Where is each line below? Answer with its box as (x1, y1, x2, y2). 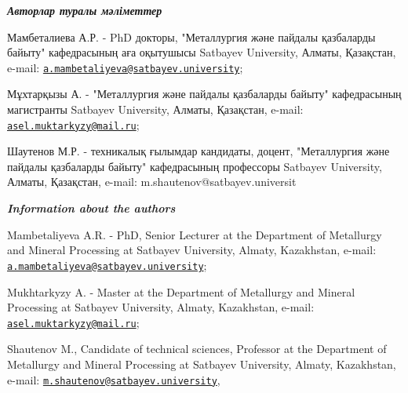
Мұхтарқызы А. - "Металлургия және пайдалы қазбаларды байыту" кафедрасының (7, 86, 402, 102)
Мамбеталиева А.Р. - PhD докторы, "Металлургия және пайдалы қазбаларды (7, 28, 376, 45)
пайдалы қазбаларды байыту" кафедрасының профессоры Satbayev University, (7, 158, 382, 174)
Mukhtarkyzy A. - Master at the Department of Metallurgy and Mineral (7, 283, 355, 300)
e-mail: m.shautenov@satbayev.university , (7, 371, 220, 388)
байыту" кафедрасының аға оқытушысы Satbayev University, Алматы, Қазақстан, (7, 44, 396, 60)
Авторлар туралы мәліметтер (7, 2, 162, 18)
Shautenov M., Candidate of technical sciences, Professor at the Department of (7, 340, 387, 357)
